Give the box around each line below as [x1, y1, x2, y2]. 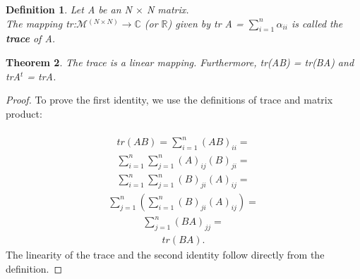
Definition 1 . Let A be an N [6, 2, 132, 16]
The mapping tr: [6, 15, 77, 30]
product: [6, 106, 42, 120]
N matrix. [146, 2, 189, 16]
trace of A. [6, 31, 56, 46]
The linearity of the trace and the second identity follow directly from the [6, 247, 325, 262]
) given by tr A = [167, 15, 244, 30]
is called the [292, 15, 343, 30]
